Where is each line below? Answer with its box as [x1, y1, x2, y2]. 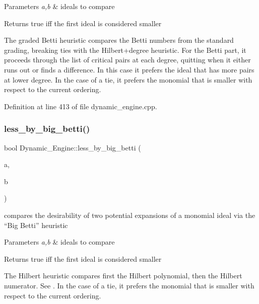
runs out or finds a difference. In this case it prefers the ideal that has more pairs [4, 64, 254, 74]
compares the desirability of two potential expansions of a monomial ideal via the [4, 209, 255, 220]
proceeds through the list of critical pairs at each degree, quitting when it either [4, 54, 251, 65]
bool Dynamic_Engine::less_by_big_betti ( [4, 142, 141, 153]
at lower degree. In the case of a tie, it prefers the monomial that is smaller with [4, 74, 252, 85]
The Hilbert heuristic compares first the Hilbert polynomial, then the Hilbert [4, 270, 242, 281]
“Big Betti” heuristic [4, 219, 68, 230]
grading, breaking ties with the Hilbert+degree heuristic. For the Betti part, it [4, 44, 246, 55]
